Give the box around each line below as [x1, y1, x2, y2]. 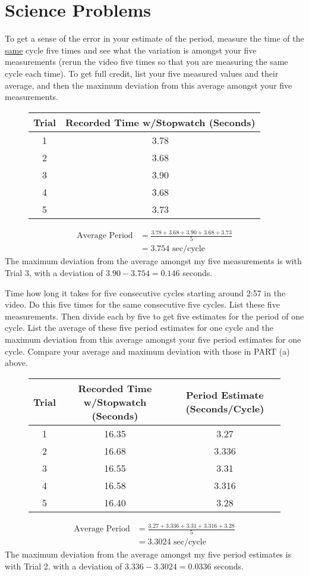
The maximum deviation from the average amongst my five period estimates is [5, 548, 292, 561]
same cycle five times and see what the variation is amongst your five [5, 43, 257, 56]
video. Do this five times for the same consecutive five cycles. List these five [5, 298, 280, 311]
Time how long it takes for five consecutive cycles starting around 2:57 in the [5, 286, 286, 299]
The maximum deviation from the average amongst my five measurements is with [5, 255, 302, 267]
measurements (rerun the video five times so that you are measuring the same [5, 55, 288, 68]
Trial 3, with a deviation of [5, 266, 103, 278]
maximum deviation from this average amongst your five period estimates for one [5, 333, 301, 345]
